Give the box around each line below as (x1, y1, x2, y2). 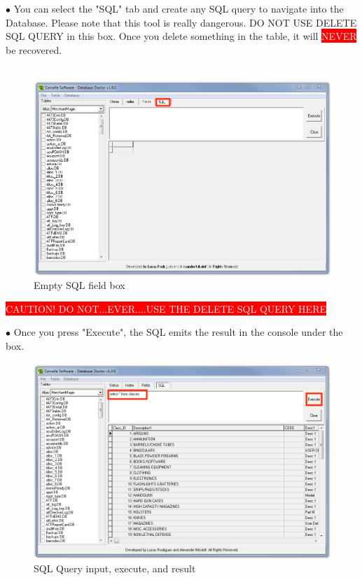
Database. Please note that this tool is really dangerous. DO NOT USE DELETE (6, 15, 357, 29)
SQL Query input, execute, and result (34, 560, 196, 575)
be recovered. (6, 42, 62, 57)
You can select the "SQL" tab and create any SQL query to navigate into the (13, 1, 344, 15)
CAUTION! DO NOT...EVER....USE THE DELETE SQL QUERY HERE (6, 301, 326, 316)
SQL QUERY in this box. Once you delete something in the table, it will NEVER (6, 29, 357, 43)
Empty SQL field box (34, 278, 125, 292)
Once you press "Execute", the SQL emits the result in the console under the (13, 325, 343, 339)
